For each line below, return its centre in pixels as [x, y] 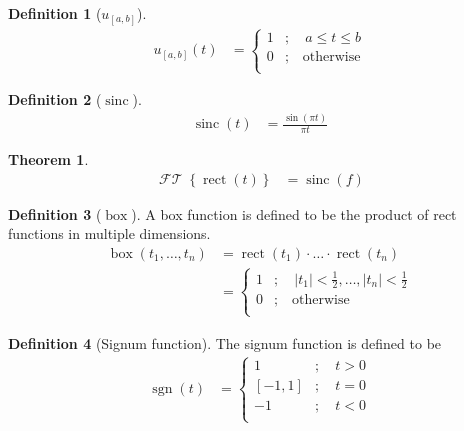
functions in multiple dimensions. [109, 233]
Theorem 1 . [48, 158]
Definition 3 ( [55, 213]
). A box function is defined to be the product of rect [294, 213]
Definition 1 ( [55, 13]
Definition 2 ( [55, 99]
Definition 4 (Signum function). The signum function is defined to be [225, 342]
